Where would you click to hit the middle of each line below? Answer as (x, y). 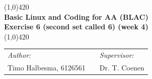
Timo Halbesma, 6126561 (47, 67)
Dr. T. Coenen (122, 67)
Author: (19, 55)
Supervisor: (117, 55)
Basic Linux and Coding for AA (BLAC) (76, 16)
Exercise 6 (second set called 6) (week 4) (76, 27)
